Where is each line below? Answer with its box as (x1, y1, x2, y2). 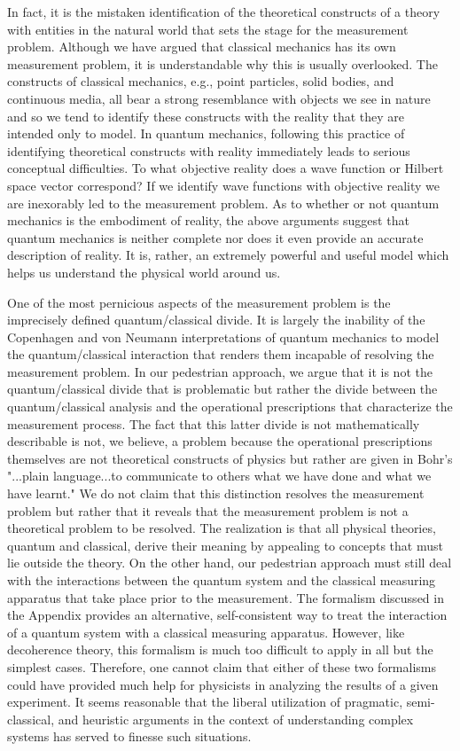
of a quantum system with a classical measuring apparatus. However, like (7, 622, 405, 641)
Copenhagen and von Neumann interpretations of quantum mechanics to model (7, 327, 440, 346)
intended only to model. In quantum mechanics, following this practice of (7, 124, 405, 143)
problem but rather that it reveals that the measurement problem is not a (7, 501, 409, 520)
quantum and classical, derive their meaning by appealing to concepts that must (7, 536, 443, 554)
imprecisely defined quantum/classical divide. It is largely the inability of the (7, 310, 425, 329)
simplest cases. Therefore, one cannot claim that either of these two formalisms (7, 657, 437, 676)
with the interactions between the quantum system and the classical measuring (7, 571, 436, 589)
